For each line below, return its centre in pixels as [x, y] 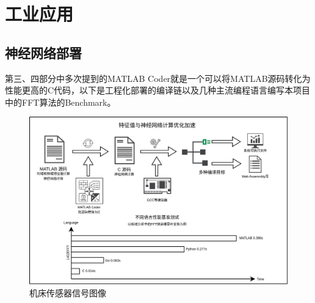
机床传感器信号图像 [68, 293]
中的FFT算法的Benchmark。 [60, 102]
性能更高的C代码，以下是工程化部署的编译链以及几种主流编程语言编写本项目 [158, 90]
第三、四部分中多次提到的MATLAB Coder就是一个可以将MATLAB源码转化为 [158, 78]
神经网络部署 [43, 52]
